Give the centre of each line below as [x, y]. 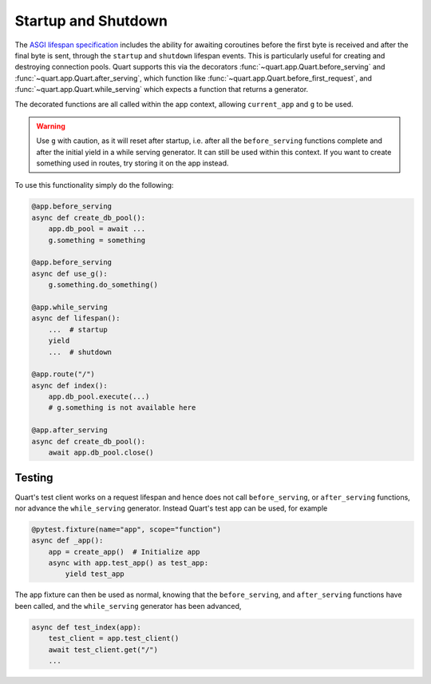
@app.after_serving [69, 430]
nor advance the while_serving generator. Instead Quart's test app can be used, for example [171, 508]
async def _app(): [67, 541]
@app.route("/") [63, 374]
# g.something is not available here [122, 408]
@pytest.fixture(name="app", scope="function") [126, 529]
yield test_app [95, 574]
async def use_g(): [69, 273]
